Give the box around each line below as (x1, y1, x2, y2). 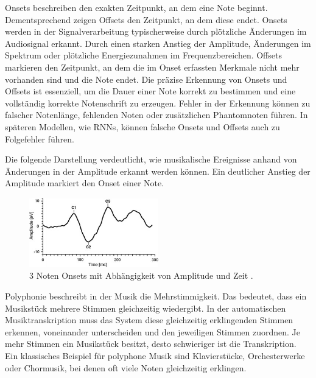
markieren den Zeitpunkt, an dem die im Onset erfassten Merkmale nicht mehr (5, 60, 300, 73)
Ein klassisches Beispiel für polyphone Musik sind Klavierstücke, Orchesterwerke (5, 349, 305, 362)
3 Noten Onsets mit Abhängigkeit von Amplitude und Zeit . (29, 269, 253, 282)
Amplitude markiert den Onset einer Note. (5, 177, 164, 189)
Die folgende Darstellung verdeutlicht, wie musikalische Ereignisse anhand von (5, 153, 297, 166)
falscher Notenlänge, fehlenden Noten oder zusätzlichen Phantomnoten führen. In (5, 108, 308, 121)
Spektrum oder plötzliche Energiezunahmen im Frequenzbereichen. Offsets (5, 49, 282, 61)
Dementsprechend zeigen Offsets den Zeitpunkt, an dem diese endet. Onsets (5, 13, 287, 26)
